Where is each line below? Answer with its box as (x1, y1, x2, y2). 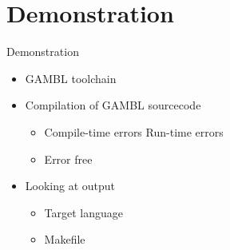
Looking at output (25, 177, 116, 194)
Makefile (44, 231, 85, 248)
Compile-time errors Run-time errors (44, 123, 224, 140)
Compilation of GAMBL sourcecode (25, 97, 201, 113)
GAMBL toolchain (25, 69, 117, 86)
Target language (44, 204, 124, 220)
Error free (44, 150, 93, 167)
